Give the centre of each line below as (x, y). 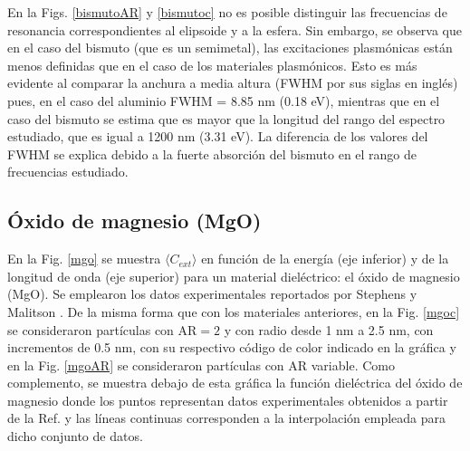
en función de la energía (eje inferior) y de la (325, 259)
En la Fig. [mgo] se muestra (84, 259)
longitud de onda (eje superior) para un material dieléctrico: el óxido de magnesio (234, 276)
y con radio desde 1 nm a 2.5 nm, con (329, 329)
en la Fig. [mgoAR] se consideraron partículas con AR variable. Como (201, 365)
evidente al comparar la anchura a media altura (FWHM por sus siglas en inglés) (233, 83)
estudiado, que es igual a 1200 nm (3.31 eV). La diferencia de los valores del (218, 136)
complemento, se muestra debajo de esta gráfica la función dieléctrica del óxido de (235, 383)
